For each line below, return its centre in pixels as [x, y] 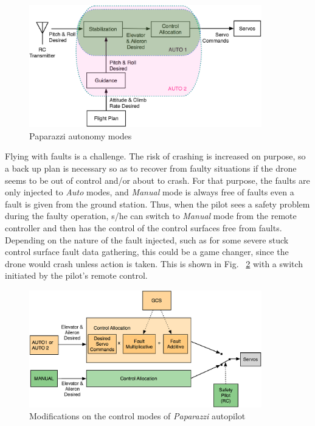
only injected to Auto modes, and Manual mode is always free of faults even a [150, 192]
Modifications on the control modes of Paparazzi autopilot [137, 416]
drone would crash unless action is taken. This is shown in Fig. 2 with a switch [154, 263]
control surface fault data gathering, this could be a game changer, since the [147, 252]
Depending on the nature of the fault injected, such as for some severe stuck [147, 239]
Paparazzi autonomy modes [81, 135]
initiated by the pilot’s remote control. [76, 275]
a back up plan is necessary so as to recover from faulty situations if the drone [151, 168]
